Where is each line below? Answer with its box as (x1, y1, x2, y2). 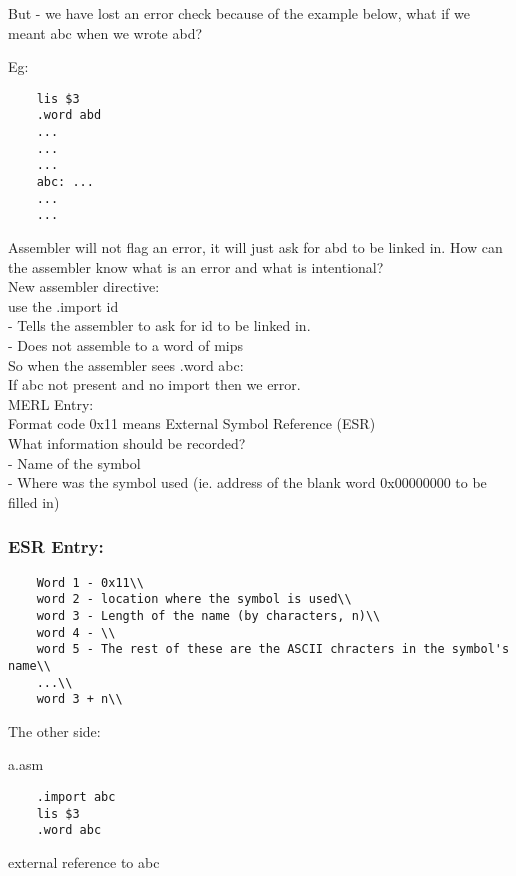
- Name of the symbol (8, 452, 141, 473)
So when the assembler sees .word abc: (8, 354, 244, 375)
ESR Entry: (8, 534, 104, 559)
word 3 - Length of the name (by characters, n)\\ (36, 608, 381, 623)
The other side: (8, 720, 101, 741)
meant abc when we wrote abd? (8, 22, 203, 43)
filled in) (8, 491, 60, 512)
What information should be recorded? (8, 432, 246, 453)
